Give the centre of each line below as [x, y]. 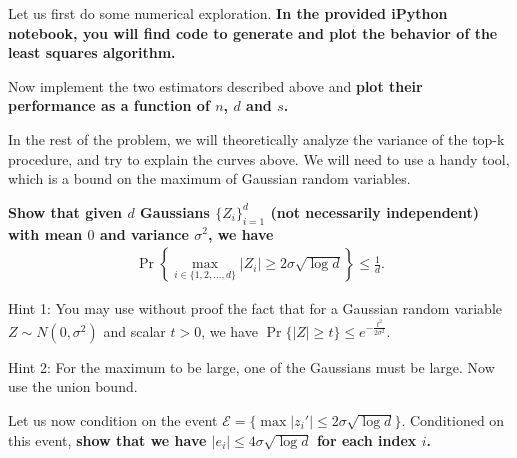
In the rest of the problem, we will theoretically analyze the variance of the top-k [256, 138]
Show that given [65, 211]
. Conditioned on [453, 419]
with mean [45, 233]
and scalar [134, 330]
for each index [366, 439]
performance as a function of [109, 105]
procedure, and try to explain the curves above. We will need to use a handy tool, [259, 158]
